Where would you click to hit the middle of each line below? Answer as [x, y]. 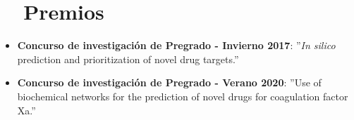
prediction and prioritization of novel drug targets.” [128, 59]
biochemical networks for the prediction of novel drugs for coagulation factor [183, 96]
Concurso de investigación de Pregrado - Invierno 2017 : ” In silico [176, 45]
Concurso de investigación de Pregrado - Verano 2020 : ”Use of [169, 82]
